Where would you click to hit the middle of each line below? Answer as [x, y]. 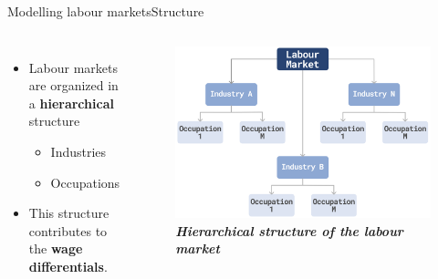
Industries [78, 151]
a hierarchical [71, 103]
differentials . [68, 266]
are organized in [73, 85]
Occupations [85, 182]
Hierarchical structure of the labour [289, 230]
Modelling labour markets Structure [106, 11]
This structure [69, 213]
